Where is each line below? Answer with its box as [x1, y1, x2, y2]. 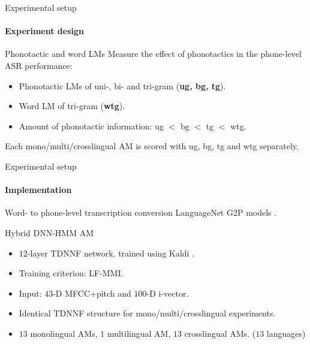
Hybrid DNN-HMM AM [5, 226, 94, 239]
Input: [19, 286, 42, 299]
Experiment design [5, 25, 85, 37]
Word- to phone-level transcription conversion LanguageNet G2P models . [5, 206, 277, 219]
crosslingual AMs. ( [184, 327, 256, 339]
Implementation [5, 183, 72, 196]
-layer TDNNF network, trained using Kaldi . [27, 246, 195, 259]
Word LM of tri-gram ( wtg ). [19, 99, 125, 112]
